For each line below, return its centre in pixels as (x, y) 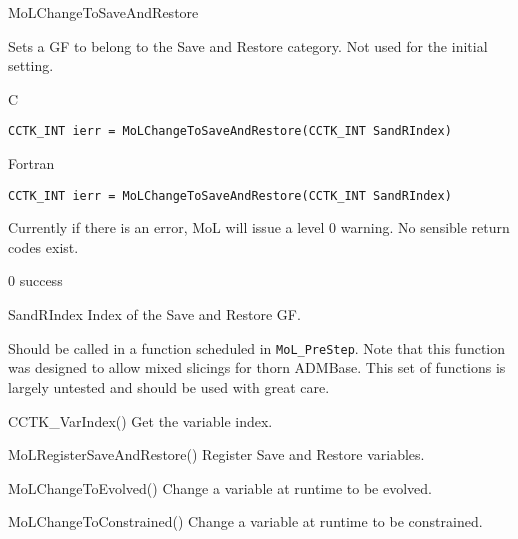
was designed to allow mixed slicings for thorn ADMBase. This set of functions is (257, 367)
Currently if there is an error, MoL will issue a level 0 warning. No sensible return (259, 227)
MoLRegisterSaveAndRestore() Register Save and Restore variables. (216, 454)
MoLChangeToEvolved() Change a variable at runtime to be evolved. (220, 487)
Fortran (31, 163)
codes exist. (43, 246)
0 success (35, 280)
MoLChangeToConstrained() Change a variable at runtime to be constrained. (245, 521)
